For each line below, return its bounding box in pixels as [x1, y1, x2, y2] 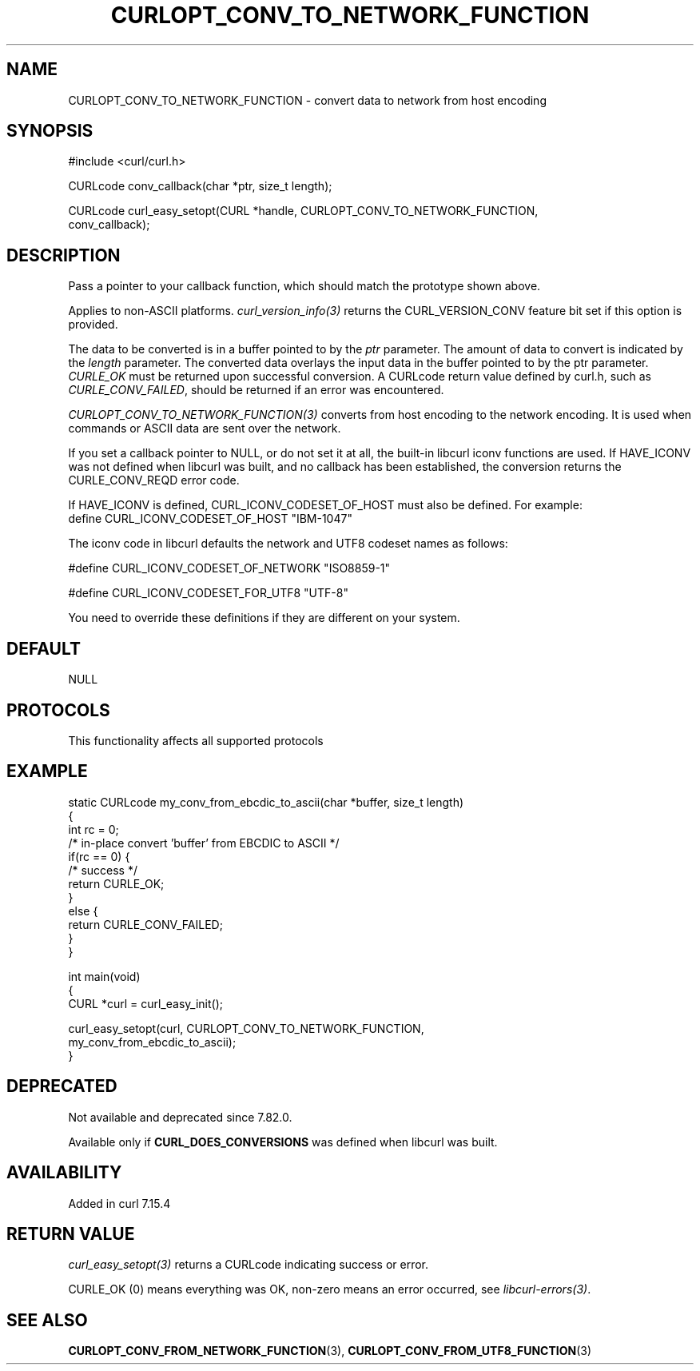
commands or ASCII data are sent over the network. [68, 421, 341, 436]
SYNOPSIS [6, 121, 93, 141]
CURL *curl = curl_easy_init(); [68, 996, 223, 1010]
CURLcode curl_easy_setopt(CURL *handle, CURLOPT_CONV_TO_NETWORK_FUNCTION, [68, 204, 539, 218]
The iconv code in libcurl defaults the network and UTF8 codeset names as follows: [68, 536, 508, 551]
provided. [68, 317, 118, 332]
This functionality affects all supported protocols [68, 733, 324, 747]
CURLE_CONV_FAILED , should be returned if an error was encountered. [68, 383, 444, 397]
